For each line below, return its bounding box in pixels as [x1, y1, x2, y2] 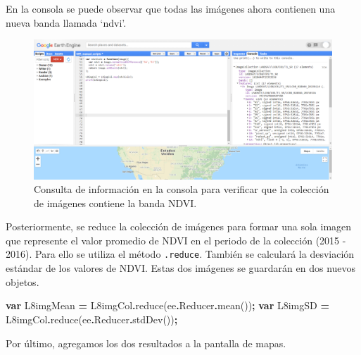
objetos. [6, 274, 39, 289]
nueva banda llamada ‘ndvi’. [6, 15, 127, 30]
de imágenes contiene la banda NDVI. [34, 195, 197, 210]
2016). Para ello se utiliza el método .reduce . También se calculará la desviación [6, 247, 355, 261]
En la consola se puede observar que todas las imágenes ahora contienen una [6, 1, 336, 15]
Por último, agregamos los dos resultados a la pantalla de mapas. [6, 335, 286, 350]
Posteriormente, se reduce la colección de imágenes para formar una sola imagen [6, 219, 352, 234]
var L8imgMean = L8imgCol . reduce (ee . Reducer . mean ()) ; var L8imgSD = [6, 298, 329, 313]
